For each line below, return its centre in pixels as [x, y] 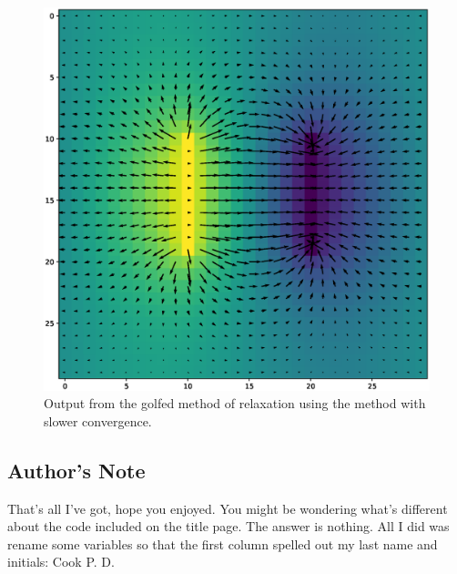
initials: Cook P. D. [61, 562]
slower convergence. [98, 420]
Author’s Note [76, 470]
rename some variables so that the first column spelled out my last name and [223, 543]
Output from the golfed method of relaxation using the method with [235, 403]
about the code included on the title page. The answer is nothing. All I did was [228, 526]
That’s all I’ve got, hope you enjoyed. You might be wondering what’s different [228, 508]
